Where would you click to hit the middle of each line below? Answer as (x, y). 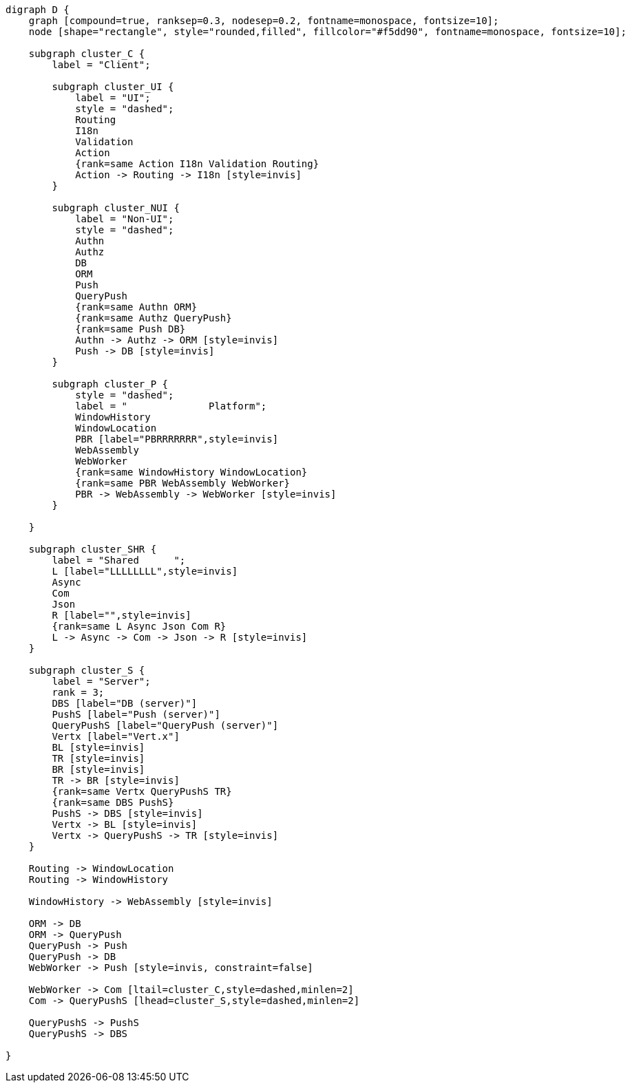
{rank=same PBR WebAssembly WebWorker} (183, 483)
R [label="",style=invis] (122, 615)
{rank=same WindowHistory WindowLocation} (191, 472)
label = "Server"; (101, 681)
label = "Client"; (101, 65)
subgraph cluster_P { (110, 384)
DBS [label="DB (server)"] (125, 703)
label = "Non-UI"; (125, 219)
